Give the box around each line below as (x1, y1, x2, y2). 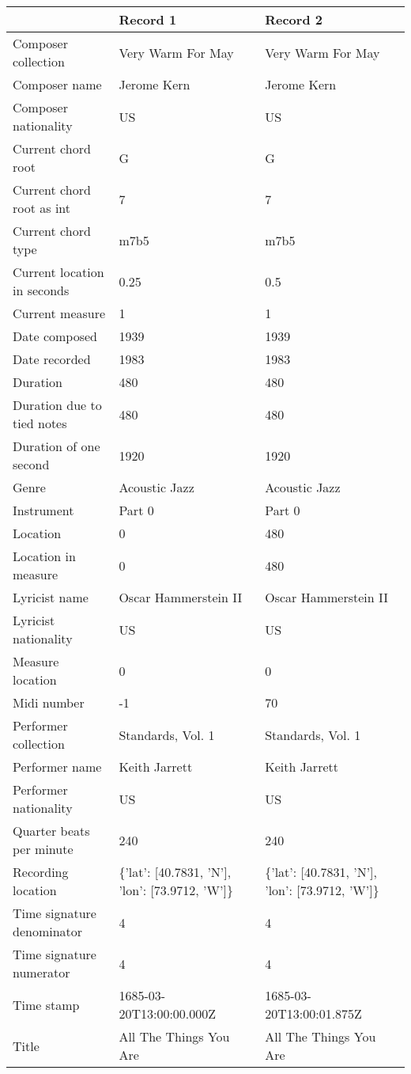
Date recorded (13, 350, 91, 368)
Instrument (13, 501, 74, 519)
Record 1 (119, 10, 177, 28)
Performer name (13, 757, 102, 776)
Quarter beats (13, 822, 90, 840)
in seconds (13, 281, 70, 299)
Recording (13, 863, 69, 881)
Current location (13, 263, 104, 281)
